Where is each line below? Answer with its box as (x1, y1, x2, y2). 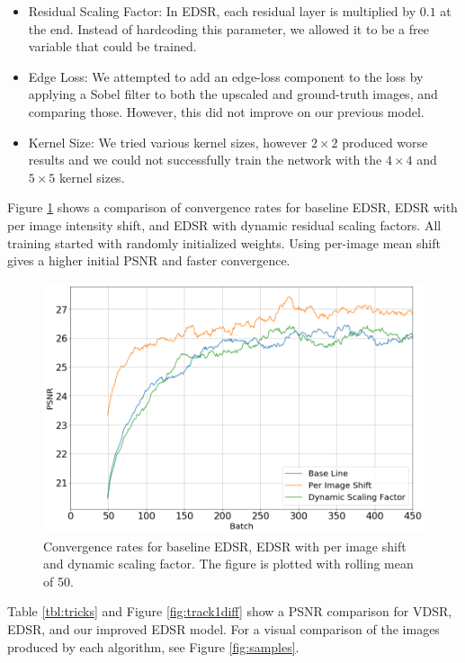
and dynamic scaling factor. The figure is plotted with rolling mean (43, 554, 414, 573)
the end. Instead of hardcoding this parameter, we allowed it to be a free (28, 19, 429, 38)
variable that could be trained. (28, 37, 197, 56)
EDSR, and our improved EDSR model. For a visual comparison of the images (7, 620, 440, 639)
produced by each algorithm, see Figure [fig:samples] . (7, 637, 300, 656)
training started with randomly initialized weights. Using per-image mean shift (7, 233, 441, 252)
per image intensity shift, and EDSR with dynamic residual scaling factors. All (7, 215, 442, 234)
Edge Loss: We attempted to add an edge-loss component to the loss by (28, 67, 424, 85)
